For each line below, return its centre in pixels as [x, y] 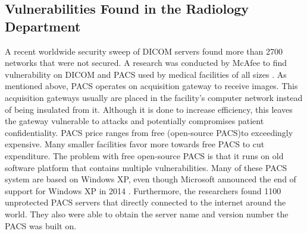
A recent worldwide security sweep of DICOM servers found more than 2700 [144, 51]
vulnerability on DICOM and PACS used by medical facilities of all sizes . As [146, 74]
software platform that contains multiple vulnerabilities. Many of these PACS [146, 167]
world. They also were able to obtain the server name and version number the [147, 214]
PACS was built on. [41, 225]
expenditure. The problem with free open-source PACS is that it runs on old [144, 155]
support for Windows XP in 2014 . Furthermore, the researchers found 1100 [143, 190]
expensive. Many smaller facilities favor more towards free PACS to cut [135, 144]
